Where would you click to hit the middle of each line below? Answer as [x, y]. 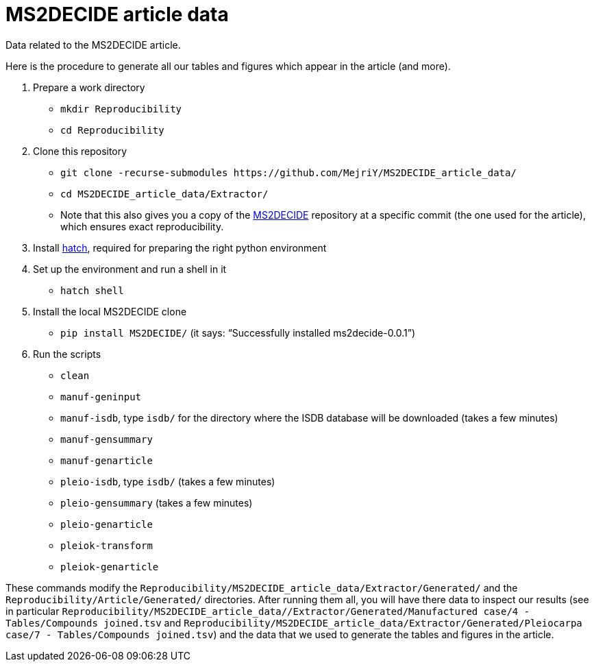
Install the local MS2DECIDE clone [110, 311]
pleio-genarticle [107, 524]
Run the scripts [67, 354]
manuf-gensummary [107, 439]
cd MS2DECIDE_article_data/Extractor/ [164, 194]
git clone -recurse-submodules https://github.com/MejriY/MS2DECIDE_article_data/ [288, 172]
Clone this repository [80, 151]
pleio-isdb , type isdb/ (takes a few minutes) [168, 481]
